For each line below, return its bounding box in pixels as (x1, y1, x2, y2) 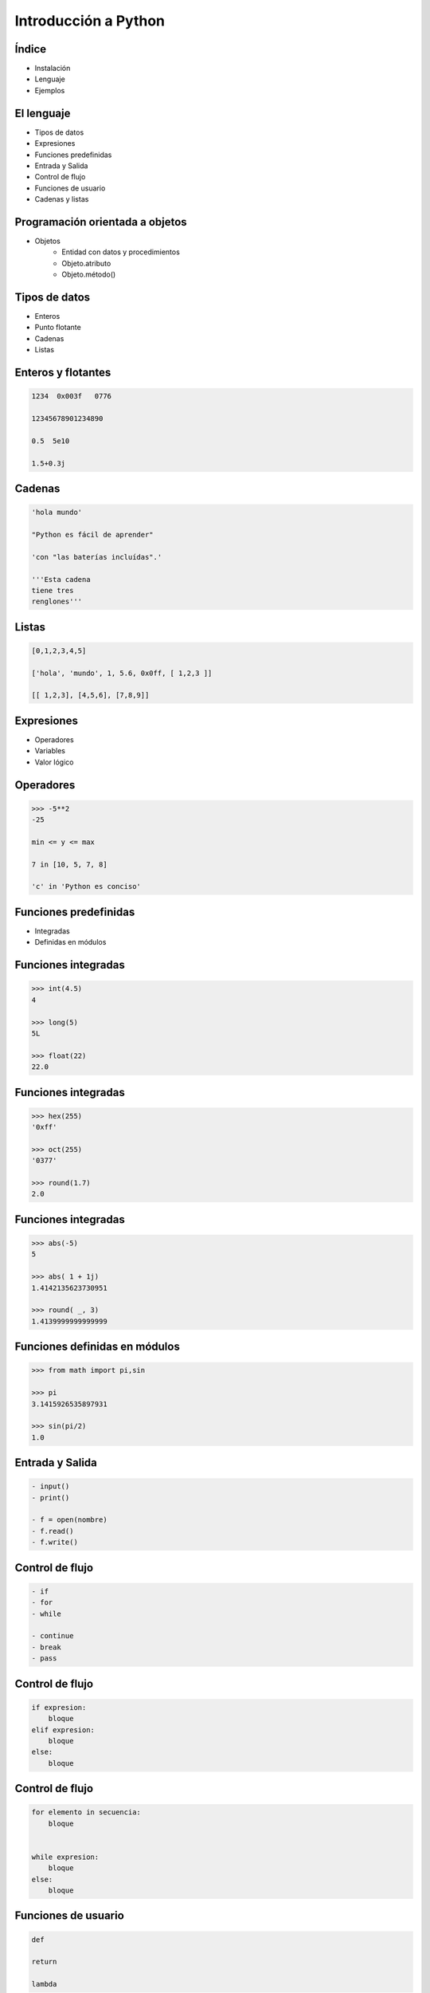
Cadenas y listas (34, 195, 89, 204)
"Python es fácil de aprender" (31, 530, 154, 539)
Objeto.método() (61, 269, 116, 279)
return (31, 1957, 57, 1967)
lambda (31, 1979, 57, 1989)
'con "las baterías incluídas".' (31, 552, 162, 561)
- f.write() (31, 1538, 79, 1547)
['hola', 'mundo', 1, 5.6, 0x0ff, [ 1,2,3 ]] (31, 668, 213, 678)
